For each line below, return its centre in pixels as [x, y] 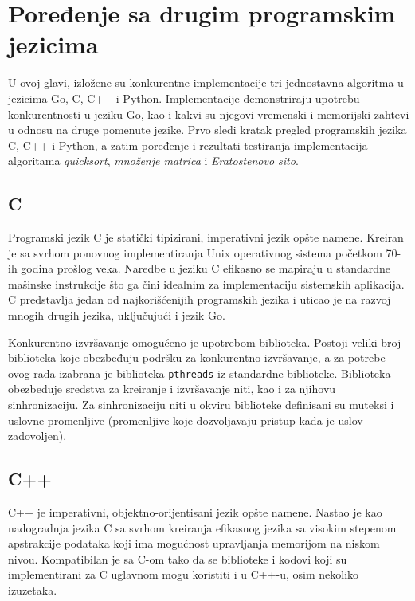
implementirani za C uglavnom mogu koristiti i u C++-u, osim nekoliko [184, 574]
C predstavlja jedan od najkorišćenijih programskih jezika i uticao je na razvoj [200, 299]
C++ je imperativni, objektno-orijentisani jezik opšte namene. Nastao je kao [195, 512]
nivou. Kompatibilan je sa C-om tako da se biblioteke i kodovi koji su [178, 558]
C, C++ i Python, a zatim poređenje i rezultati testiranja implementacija [188, 145]
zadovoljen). [37, 436]
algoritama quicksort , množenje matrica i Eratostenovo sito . [153, 161]
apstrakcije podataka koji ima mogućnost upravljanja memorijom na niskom [194, 543]
